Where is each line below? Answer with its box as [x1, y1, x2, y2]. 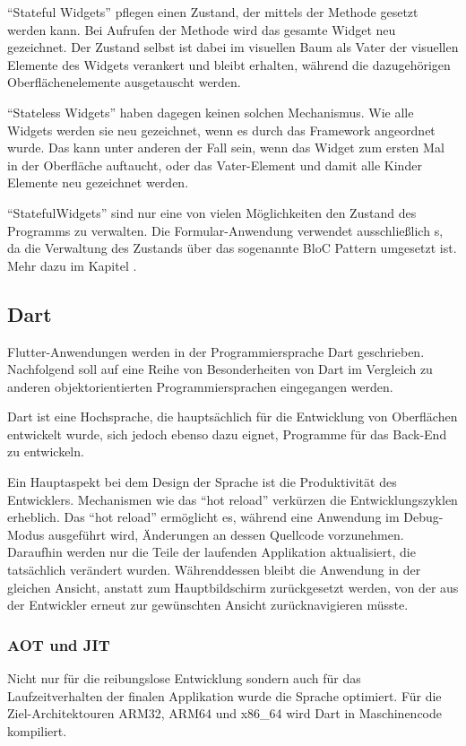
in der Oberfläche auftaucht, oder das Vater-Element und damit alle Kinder [7, 155, 422, 174]
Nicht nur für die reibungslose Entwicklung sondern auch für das [7, 669, 361, 688]
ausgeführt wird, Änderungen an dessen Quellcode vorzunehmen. [47, 525, 404, 543]
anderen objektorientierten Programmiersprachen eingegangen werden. [7, 377, 393, 395]
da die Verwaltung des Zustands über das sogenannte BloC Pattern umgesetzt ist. [7, 239, 457, 257]
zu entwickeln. [7, 442, 84, 461]
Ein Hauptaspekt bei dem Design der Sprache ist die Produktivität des [7, 473, 397, 491]
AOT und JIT [7, 633, 110, 655]
